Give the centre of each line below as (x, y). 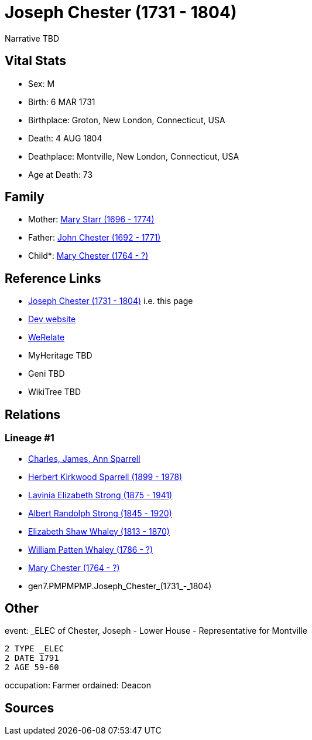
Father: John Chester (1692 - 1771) (95, 238)
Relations (33, 414)
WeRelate (47, 337)
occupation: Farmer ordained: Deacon (78, 685)
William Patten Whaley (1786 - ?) (91, 549)
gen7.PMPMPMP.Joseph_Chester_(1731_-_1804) (120, 586)
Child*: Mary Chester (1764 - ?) (88, 256)
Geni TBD (47, 374)
